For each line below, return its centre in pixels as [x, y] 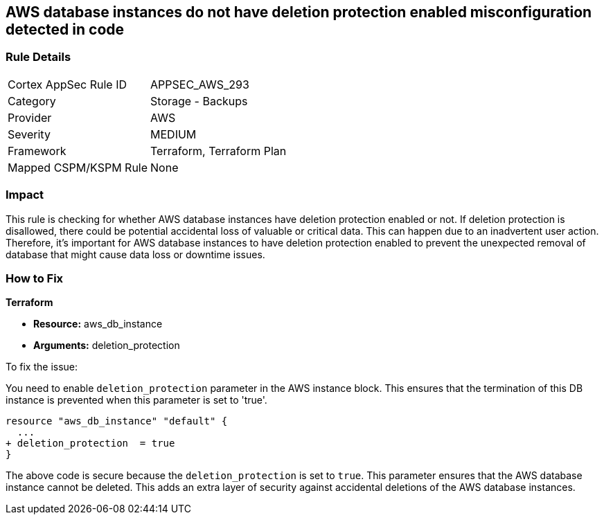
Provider [30, 117]
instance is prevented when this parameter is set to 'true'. [136, 400]
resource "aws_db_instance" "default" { [117, 421]
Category [32, 101]
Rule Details [38, 57]
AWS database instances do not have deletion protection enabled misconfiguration [299, 12]
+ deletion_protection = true [90, 443]
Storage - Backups [199, 101]
